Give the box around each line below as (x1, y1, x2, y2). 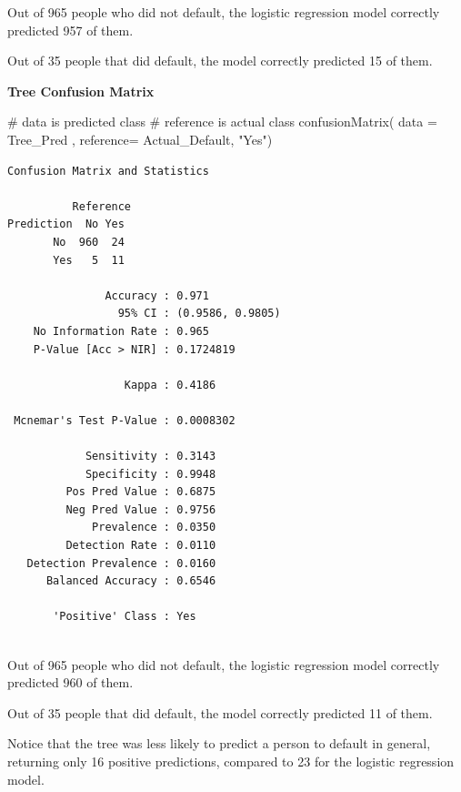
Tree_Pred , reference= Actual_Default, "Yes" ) (7, 129, 273, 148)
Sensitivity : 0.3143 (85, 450, 216, 463)
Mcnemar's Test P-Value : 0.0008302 (14, 413, 236, 427)
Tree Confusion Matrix (7, 81, 155, 100)
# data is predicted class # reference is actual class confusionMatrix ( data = (7, 112, 437, 131)
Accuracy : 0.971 (105, 289, 209, 302)
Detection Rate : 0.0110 (65, 539, 216, 553)
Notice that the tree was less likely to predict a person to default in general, (7, 734, 431, 753)
